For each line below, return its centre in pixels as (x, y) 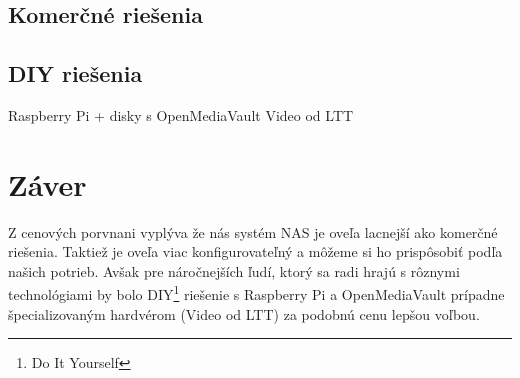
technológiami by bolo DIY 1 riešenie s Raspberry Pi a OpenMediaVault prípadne (256, 293)
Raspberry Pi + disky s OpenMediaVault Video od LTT (181, 114)
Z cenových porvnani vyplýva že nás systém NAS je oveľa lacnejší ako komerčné (253, 231)
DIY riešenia (75, 73)
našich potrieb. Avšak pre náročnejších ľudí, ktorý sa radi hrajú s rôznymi (234, 270)
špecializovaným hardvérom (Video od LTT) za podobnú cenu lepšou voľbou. (244, 313)
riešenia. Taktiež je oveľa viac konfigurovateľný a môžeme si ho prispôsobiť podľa (255, 251)
